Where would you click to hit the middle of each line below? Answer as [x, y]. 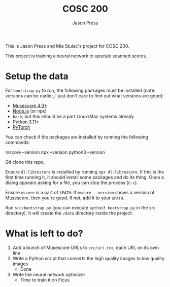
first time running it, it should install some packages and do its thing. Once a [84, 177]
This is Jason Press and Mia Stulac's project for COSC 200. [67, 46]
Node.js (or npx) [30, 111]
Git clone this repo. [25, 162]
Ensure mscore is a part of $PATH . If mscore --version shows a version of [80, 192]
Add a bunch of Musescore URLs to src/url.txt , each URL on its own [86, 247]
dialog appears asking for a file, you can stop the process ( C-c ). [72, 183]
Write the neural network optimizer [49, 274]
